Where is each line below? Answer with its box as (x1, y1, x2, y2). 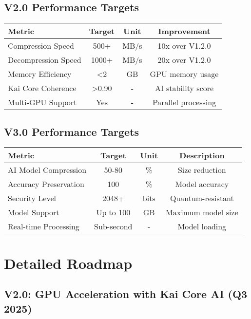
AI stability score (154, 82, 214, 94)
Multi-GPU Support (8, 96, 77, 108)
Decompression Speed (8, 54, 81, 66)
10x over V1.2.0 (157, 40, 211, 52)
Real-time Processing (8, 221, 79, 232)
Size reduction (177, 164, 226, 176)
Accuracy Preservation (8, 178, 84, 190)
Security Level (8, 192, 56, 204)
